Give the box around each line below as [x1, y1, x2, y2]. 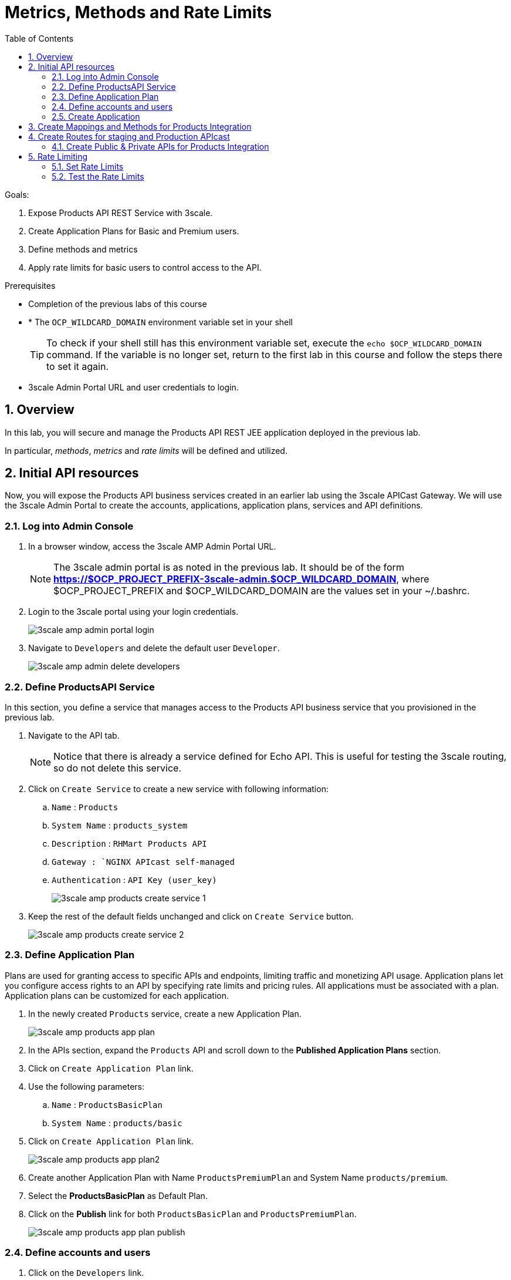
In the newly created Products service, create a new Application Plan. [28, 1008, 302, 1019]
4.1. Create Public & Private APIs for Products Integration [52, 141, 269, 151]
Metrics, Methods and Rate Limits [5, 2, 272, 22]
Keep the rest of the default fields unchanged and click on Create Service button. [28, 911, 354, 921]
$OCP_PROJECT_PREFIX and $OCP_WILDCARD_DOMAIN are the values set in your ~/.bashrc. [53, 585, 470, 597]
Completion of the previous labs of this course [28, 298, 207, 309]
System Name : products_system [52, 820, 188, 830]
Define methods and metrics [28, 244, 138, 254]
